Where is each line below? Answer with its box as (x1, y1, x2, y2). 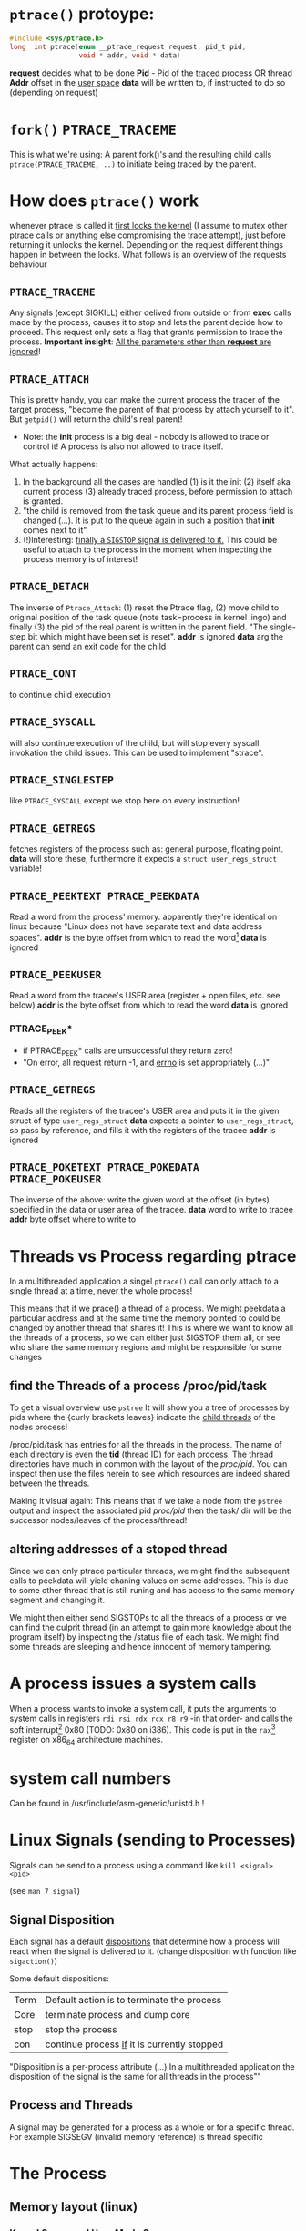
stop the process (45, 2023, 117, 2036)
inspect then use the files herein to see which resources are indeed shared (9, 1469, 290, 1479)
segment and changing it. (9, 1594, 106, 1605)
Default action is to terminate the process (45, 1994, 222, 2007)
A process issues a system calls (9, 1673, 257, 1694)
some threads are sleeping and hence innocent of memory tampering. (9, 1641, 272, 1652)
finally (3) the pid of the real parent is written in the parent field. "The (9, 621, 269, 632)
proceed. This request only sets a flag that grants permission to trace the (9, 327, 284, 338)
